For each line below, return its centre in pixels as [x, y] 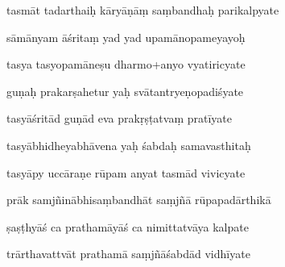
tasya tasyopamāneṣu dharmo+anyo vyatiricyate [126, 64]
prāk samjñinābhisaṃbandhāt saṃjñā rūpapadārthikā [139, 200]
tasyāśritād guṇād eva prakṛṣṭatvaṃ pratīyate [120, 118]
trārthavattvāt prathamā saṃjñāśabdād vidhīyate [128, 254]
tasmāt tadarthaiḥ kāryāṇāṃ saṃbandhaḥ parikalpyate [143, 10]
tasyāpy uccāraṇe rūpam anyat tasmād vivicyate [126, 172]
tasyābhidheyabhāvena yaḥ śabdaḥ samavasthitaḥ [129, 145]
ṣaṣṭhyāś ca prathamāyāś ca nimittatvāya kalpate [128, 226]
